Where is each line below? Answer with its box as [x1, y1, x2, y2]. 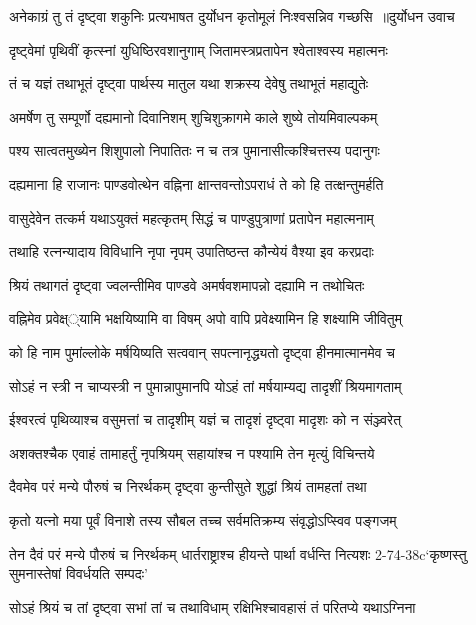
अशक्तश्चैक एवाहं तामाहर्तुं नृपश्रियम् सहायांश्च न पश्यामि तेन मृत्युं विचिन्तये [9, 442, 375, 463]
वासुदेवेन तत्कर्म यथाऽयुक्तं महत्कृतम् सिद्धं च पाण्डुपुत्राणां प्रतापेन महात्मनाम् [9, 207, 374, 228]
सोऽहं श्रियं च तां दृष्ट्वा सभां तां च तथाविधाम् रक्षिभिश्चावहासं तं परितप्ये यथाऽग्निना [9, 596, 416, 617]
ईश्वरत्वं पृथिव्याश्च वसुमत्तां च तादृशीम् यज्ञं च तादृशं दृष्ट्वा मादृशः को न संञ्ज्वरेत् [9, 409, 402, 430]
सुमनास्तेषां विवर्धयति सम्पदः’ [9, 563, 148, 584]
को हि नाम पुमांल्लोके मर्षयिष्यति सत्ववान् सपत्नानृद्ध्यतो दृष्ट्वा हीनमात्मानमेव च [9, 341, 396, 362]
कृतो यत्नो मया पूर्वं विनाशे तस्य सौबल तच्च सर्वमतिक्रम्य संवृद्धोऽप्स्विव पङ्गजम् [9, 509, 397, 530]
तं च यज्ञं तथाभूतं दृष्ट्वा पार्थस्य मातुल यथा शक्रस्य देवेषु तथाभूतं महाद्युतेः [9, 73, 369, 94]
